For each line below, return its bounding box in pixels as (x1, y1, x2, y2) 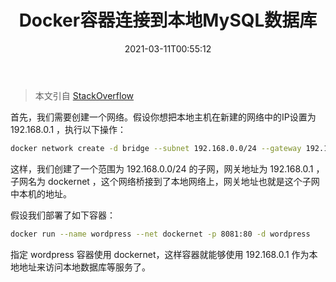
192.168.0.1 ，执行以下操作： (10, 123, 127, 135)
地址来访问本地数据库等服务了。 (18, 261, 151, 273)
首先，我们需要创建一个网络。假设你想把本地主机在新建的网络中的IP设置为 (10, 111, 317, 123)
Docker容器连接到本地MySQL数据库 (18, 9, 318, 32)
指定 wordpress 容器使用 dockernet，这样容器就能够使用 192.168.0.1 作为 (10, 248, 310, 260)
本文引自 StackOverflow (34, 89, 135, 101)
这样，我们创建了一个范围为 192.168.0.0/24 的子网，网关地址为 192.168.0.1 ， (10, 162, 325, 175)
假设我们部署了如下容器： (10, 209, 116, 221)
